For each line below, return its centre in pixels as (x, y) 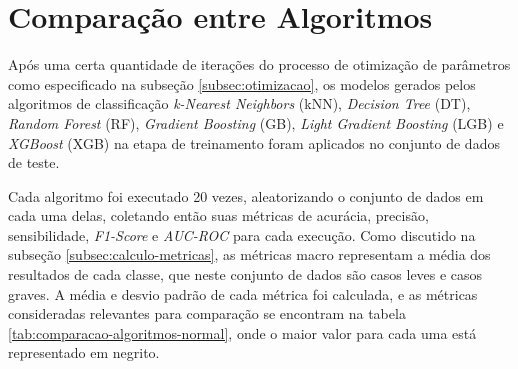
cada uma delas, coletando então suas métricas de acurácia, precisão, (218, 215)
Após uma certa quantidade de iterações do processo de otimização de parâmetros (259, 64)
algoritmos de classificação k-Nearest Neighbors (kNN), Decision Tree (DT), (239, 103)
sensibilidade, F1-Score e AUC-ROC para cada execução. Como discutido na (242, 234)
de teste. (34, 162)
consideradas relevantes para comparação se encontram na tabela (207, 313)
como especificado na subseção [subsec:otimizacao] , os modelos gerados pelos (242, 83)
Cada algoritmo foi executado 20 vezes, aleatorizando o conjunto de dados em (246, 195)
